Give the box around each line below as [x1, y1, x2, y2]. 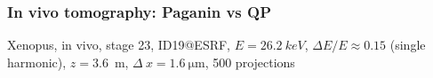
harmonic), [7, 52, 67, 71]
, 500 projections [204, 52, 295, 71]
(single [389, 35, 426, 54]
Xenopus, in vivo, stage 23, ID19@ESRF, [7, 35, 231, 54]
